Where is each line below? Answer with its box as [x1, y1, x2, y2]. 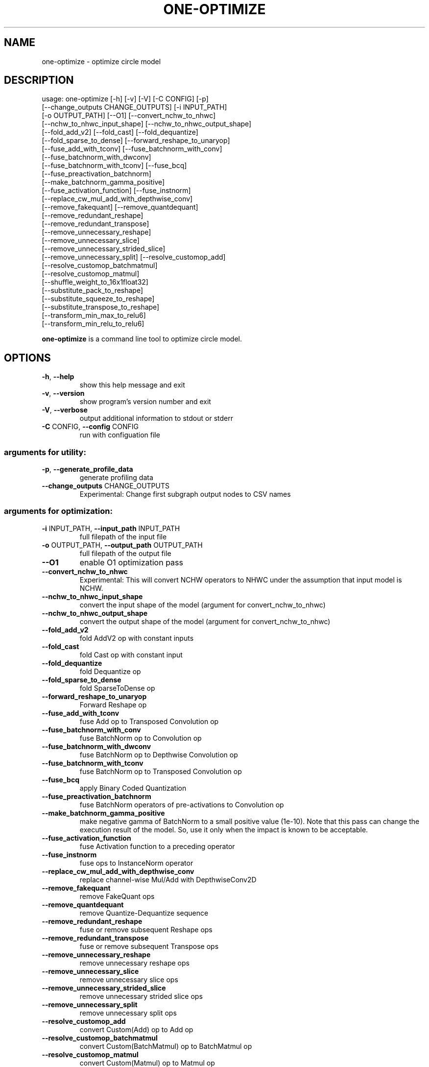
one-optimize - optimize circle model [42, 57, 161, 66]
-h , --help [42, 372, 74, 381]
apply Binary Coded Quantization [79, 783, 187, 792]
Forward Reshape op [79, 700, 147, 709]
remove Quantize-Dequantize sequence [79, 908, 209, 917]
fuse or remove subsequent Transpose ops [79, 942, 219, 950]
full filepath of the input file [79, 532, 167, 541]
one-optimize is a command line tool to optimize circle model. [42, 335, 242, 343]
